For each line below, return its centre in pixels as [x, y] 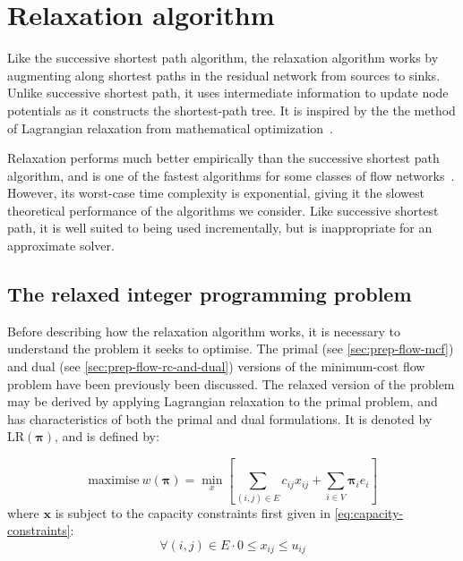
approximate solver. [61, 246]
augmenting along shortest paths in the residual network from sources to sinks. [224, 75]
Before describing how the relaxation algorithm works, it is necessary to [204, 331]
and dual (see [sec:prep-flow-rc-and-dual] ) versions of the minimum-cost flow [216, 366]
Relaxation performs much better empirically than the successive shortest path [223, 158]
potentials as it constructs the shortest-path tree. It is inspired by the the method [231, 110]
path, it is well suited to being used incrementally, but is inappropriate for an [220, 228]
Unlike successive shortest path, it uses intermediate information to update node [228, 93]
